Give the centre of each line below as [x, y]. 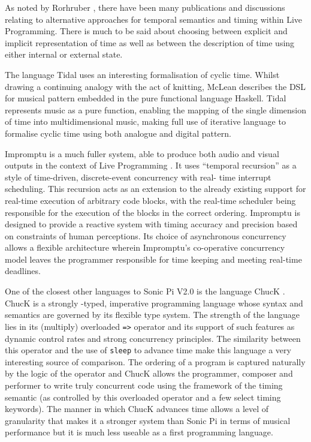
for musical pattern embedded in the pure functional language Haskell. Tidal [146, 98]
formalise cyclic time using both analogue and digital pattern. [118, 133]
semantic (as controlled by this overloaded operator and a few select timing [143, 397]
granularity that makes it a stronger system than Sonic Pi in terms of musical [148, 420]
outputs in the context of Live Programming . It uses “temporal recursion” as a [151, 165]
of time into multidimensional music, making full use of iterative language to [145, 121]
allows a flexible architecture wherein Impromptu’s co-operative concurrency [145, 247]
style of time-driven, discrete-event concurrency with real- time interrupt [138, 177]
